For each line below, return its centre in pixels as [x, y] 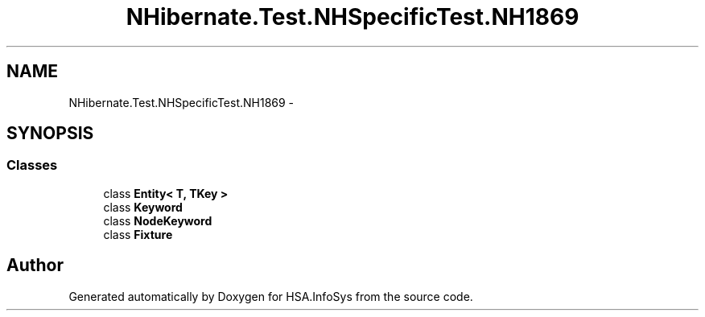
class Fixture [138, 234]
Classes [32, 165]
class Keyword [143, 207]
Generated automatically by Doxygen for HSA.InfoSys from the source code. [271, 296]
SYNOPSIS [50, 134]
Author [35, 266]
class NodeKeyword [158, 220]
